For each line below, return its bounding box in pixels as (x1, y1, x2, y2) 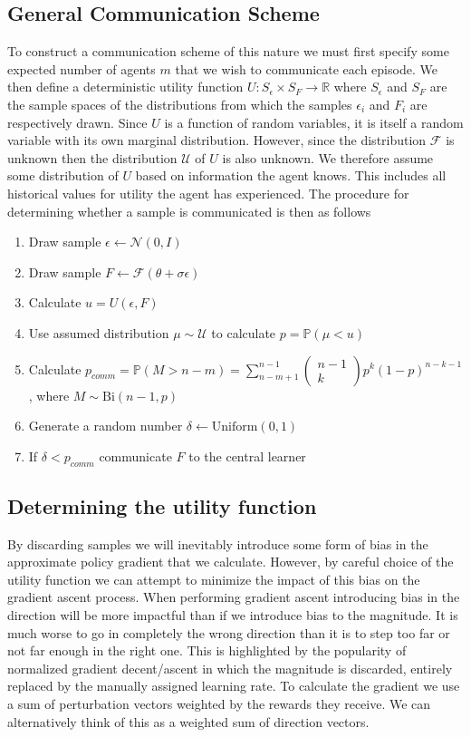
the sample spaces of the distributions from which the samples (7, 94, 352, 113)
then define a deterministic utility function (7, 77, 244, 96)
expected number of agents (7, 59, 156, 78)
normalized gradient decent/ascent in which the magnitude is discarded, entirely (7, 658, 453, 677)
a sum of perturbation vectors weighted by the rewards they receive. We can (7, 694, 431, 713)
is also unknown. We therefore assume (222, 148, 434, 167)
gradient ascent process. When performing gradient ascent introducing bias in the (7, 587, 460, 606)
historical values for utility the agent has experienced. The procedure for (7, 183, 409, 202)
